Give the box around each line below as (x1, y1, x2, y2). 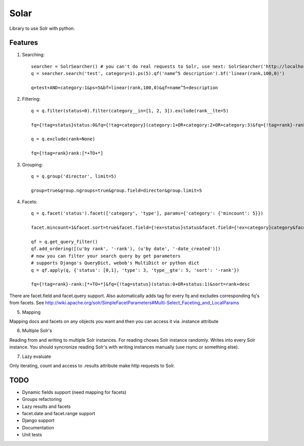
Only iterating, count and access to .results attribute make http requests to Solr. (9, 362, 175, 369)
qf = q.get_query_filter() (31, 239, 98, 245)
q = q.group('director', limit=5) (31, 173, 117, 179)
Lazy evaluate (22, 353, 51, 359)
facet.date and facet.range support (22, 410, 96, 416)
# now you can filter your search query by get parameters (31, 253, 181, 259)
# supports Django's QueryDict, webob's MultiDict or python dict (31, 260, 200, 266)
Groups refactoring (22, 396, 62, 402)
